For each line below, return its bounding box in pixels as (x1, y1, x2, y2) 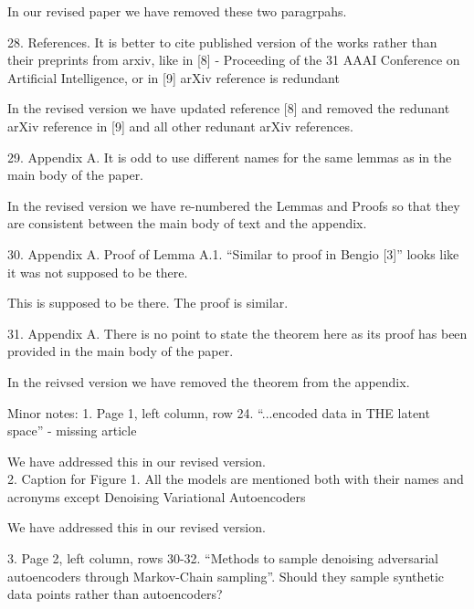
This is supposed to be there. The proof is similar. (7, 293, 289, 312)
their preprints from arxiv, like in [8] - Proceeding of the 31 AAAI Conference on (7, 50, 460, 69)
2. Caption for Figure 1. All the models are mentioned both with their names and (7, 469, 464, 488)
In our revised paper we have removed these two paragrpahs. (7, 2, 347, 20)
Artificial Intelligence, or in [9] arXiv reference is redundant (7, 68, 340, 87)
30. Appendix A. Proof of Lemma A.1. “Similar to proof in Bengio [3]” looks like (7, 244, 459, 263)
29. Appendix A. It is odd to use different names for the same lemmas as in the (7, 147, 452, 166)
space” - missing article (7, 421, 137, 440)
